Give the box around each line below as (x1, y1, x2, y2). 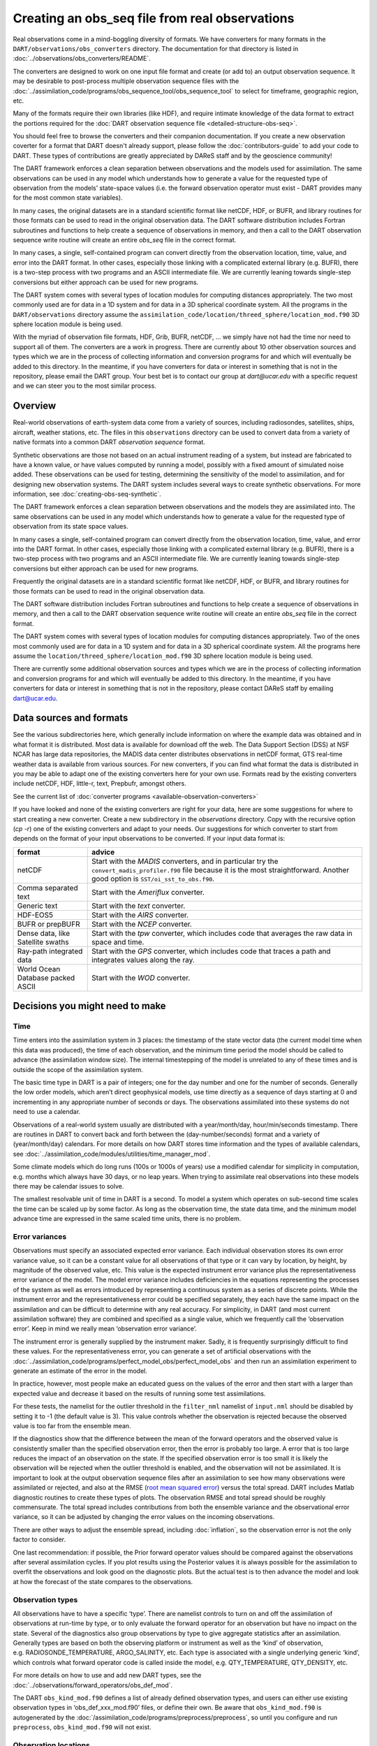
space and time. (91, 937, 145, 946)
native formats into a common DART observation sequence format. (13, 438, 206, 446)
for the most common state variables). (13, 193, 123, 202)
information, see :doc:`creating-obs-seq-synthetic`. (13, 490, 162, 499)
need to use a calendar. (13, 1108, 81, 1116)
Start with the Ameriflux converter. (91, 887, 205, 897)
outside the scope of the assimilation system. (13, 1065, 143, 1073)
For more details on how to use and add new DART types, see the (13, 1671, 202, 1680)
